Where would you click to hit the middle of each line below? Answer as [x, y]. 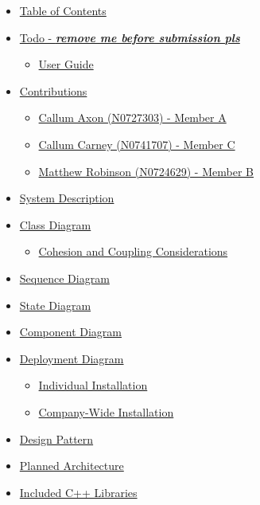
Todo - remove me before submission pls [130, 37]
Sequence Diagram [64, 278]
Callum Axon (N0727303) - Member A [132, 117]
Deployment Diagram [72, 358]
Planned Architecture [72, 466]
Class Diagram [55, 224]
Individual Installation [93, 385]
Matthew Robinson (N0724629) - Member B [146, 171]
